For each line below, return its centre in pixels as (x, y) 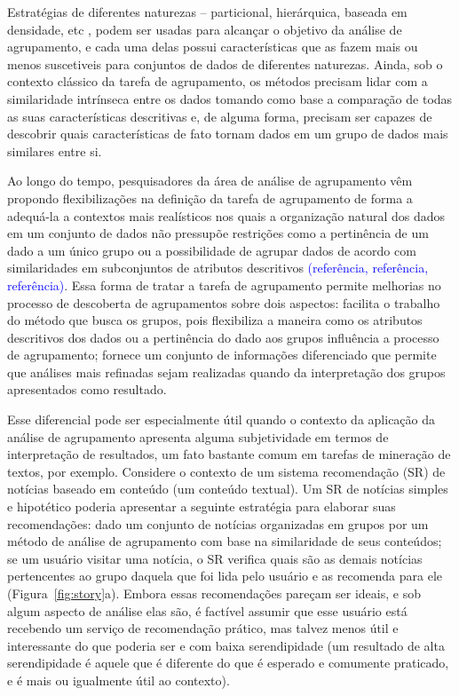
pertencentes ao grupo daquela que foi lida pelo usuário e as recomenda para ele (225, 576)
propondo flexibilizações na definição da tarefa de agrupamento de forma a (210, 198)
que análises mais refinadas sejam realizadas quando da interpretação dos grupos (226, 372)
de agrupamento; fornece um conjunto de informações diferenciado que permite (222, 355)
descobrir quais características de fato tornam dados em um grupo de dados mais (228, 134)
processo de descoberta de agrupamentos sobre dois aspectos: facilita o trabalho (224, 302)
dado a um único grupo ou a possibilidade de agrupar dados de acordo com (212, 250)
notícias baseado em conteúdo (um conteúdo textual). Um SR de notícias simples (228, 489)
